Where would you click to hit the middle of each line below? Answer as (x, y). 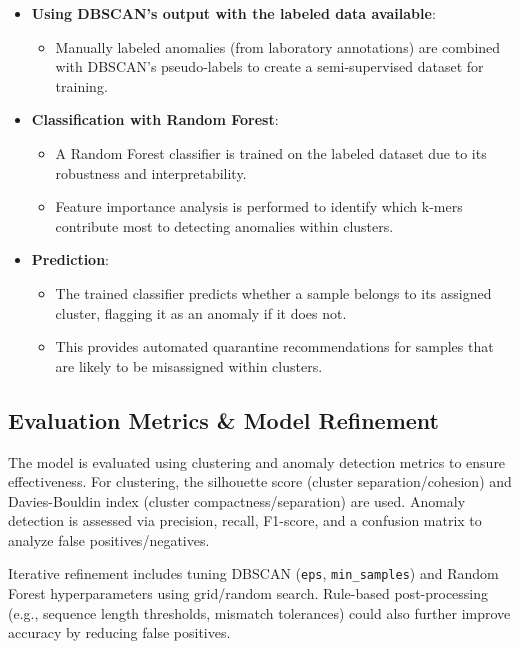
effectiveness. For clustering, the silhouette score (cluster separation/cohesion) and (260, 481)
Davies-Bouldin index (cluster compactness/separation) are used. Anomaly (237, 500)
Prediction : (70, 259)
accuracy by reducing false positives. (119, 632)
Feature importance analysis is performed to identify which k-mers (259, 206)
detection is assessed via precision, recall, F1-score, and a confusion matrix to (245, 520)
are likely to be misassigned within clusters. (189, 365)
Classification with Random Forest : (155, 119)
